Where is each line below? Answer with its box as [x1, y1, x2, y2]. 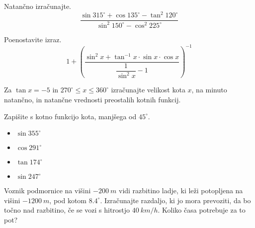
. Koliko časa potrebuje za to [158, 205, 246, 215]
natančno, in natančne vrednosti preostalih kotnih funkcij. [4, 94, 181, 104]
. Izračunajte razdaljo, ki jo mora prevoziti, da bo [100, 195, 251, 205]
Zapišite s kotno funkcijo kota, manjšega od [4, 111, 137, 121]
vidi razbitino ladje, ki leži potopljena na [118, 185, 243, 196]
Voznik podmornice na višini [4, 185, 91, 196]
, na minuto [191, 84, 227, 95]
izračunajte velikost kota [111, 84, 185, 95]
